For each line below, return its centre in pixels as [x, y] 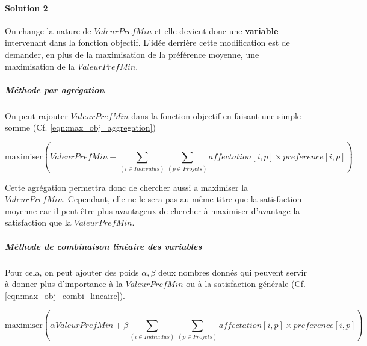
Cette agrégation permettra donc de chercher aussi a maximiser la [127, 187]
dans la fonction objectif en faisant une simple [216, 115]
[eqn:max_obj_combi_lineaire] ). [65, 295]
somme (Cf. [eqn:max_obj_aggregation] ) [80, 127]
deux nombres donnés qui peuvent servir [232, 272]
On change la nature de [48, 30]
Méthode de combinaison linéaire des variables [103, 246]
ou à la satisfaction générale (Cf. [246, 284]
